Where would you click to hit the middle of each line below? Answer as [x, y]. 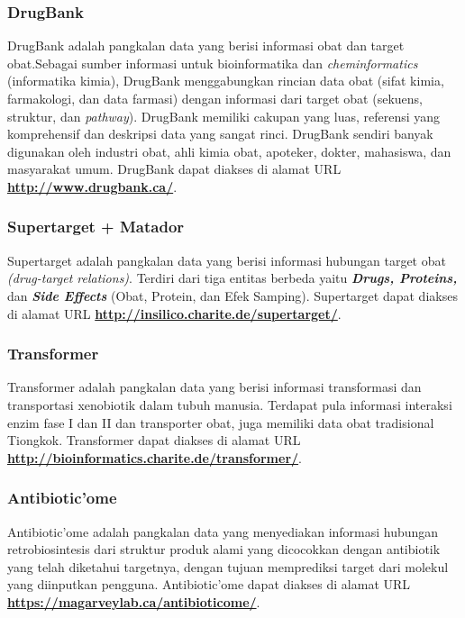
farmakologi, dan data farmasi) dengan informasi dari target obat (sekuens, [215, 98]
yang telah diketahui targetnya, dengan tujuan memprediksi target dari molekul [228, 566]
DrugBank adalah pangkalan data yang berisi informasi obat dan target [206, 45]
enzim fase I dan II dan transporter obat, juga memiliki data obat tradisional [221, 422]
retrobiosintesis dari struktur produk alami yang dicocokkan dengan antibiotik [224, 549]
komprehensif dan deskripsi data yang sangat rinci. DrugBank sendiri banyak [220, 134]
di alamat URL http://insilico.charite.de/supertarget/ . [174, 313]
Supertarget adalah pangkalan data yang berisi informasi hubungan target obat [227, 260]
